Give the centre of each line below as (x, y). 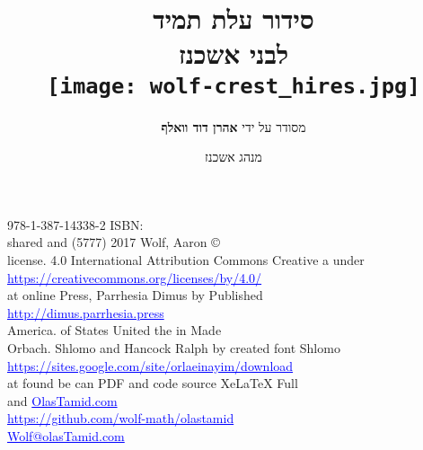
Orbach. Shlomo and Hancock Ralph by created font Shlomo (174, 347)
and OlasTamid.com (62, 400)
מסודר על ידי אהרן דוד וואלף (234, 126)
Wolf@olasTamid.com (66, 435)
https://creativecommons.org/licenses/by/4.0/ (135, 277)
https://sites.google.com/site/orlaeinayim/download (150, 365)
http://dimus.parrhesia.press (86, 312)
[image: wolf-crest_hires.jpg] (234, 86)
